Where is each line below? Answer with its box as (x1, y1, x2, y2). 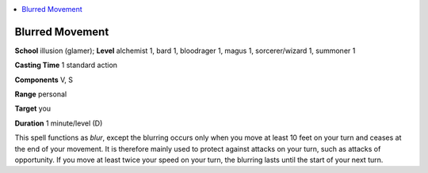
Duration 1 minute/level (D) (14, 118, 103, 128)
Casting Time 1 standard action (14, 60, 118, 70)
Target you (14, 103, 52, 114)
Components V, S (14, 75, 73, 85)
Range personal (14, 89, 67, 99)
